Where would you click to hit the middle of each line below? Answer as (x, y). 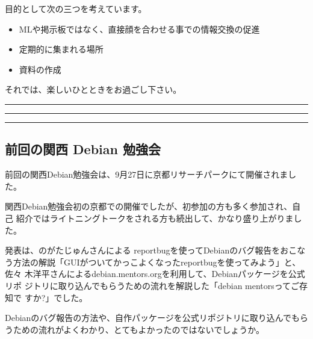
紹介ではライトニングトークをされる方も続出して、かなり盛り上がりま (155, 218)
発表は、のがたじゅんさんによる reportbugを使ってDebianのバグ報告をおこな (155, 250)
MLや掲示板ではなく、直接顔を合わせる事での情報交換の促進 (139, 29)
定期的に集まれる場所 (61, 49)
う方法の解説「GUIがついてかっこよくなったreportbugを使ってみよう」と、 (153, 262)
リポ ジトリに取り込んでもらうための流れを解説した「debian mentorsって (148, 285)
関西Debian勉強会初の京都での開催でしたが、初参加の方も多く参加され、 (149, 206)
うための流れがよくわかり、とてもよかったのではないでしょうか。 (135, 329)
